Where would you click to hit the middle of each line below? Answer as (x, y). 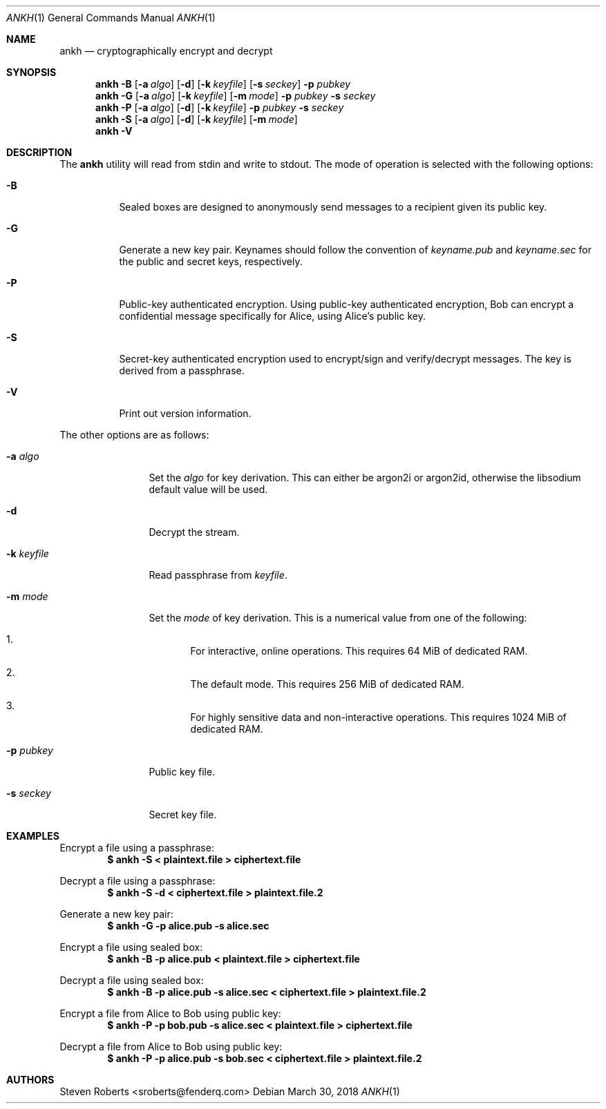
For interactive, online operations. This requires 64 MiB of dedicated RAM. (359, 651)
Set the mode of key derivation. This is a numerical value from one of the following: (338, 618)
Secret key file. (183, 814)
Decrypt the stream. (194, 532)
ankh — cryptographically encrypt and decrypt (166, 51)
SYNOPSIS (31, 72)
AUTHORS (30, 1080)
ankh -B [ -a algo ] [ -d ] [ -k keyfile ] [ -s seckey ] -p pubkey (223, 84)
